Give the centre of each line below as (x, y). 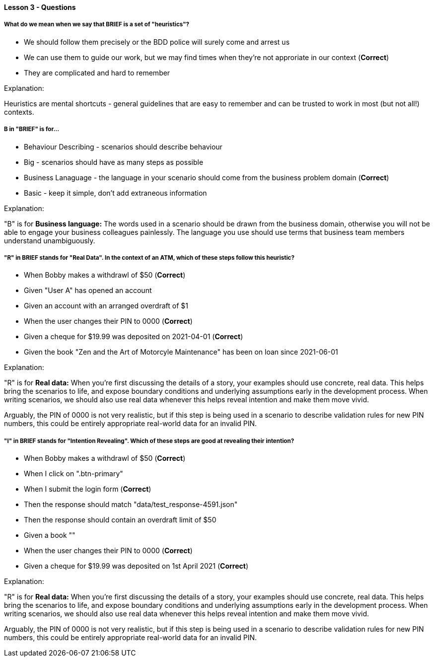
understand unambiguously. (50, 240)
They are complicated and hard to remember (97, 73)
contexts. (19, 112)
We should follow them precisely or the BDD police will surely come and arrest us (157, 42)
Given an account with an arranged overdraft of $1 (106, 306)
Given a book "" (50, 535)
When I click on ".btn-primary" (73, 474)
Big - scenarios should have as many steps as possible (114, 162)
